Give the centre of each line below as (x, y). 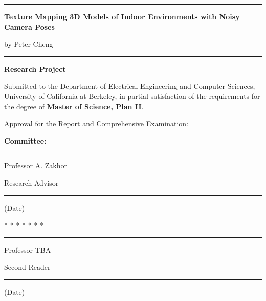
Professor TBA (28, 249)
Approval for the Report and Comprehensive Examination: (96, 123)
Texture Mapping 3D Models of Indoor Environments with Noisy (122, 16)
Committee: (25, 140)
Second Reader (27, 267)
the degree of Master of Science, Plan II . (74, 106)
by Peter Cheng (29, 44)
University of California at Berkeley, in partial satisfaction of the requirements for (132, 96)
